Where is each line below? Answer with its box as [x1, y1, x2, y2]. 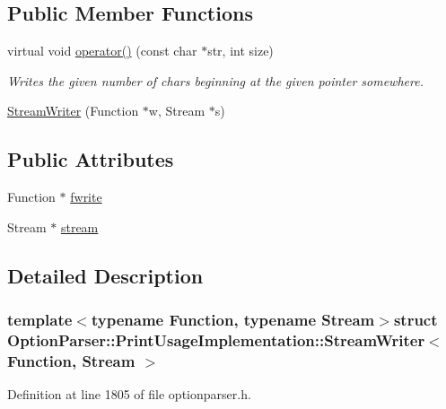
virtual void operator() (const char [7, 41, 197, 60]
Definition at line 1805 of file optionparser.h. [7, 385, 251, 404]
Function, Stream [7, 349, 136, 371]
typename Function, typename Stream [91, 309, 375, 331]
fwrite [70, 187, 102, 206]
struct [393, 309, 438, 331]
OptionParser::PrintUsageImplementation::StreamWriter [7, 329, 425, 351]
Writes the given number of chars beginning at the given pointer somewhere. [7, 71, 424, 90]
